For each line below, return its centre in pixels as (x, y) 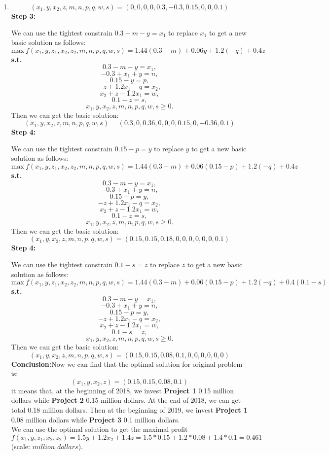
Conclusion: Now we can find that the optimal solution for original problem (127, 364)
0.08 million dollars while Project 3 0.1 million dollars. (95, 419)
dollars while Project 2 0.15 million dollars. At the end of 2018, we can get (126, 400)
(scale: (20, 446)
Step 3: (23, 16)
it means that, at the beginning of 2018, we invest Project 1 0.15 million (122, 390)
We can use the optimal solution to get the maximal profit (99, 429)
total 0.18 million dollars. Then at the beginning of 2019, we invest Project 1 (129, 410)
